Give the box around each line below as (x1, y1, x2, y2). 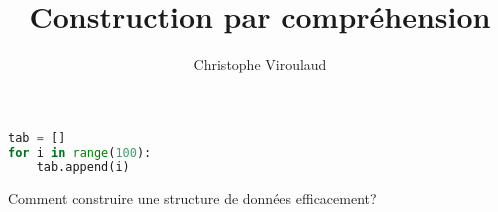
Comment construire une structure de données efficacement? (8, 188, 377, 209)
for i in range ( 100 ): (8, 145, 152, 160)
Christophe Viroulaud (193, 54, 327, 75)
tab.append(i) (36, 160, 130, 175)
